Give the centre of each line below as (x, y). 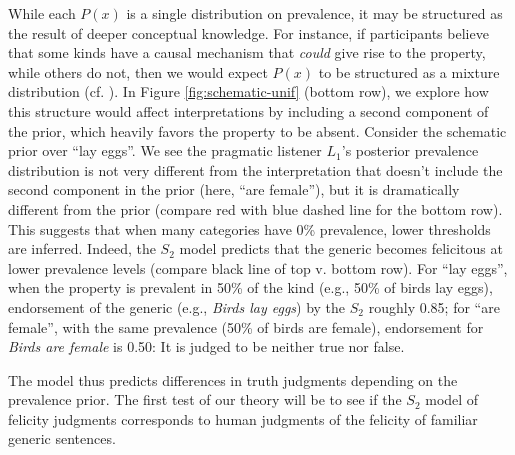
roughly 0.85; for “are (434, 306)
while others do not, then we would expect (138, 71)
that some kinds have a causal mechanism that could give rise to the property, (247, 52)
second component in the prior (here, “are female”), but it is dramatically (234, 189)
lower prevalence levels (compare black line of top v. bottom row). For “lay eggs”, (258, 267)
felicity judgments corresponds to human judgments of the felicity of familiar (243, 418)
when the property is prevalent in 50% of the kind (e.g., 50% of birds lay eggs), (250, 287)
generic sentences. (62, 438)
